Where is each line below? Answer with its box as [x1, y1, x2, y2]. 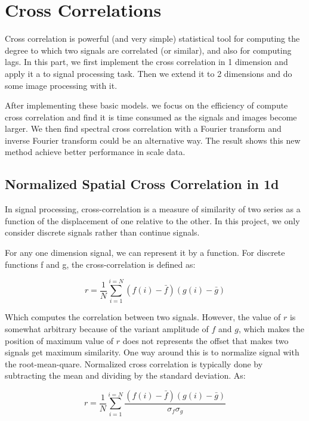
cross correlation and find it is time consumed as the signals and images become [5, 110, 297, 123]
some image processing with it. [5, 79, 118, 91]
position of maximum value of [5, 334, 114, 346]
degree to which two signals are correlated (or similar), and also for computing [5, 44, 292, 56]
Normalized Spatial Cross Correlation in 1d [5, 175, 279, 193]
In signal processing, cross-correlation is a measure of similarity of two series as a [5, 203, 301, 215]
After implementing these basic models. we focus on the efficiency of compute [5, 99, 288, 112]
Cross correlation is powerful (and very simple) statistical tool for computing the [5, 32, 300, 45]
